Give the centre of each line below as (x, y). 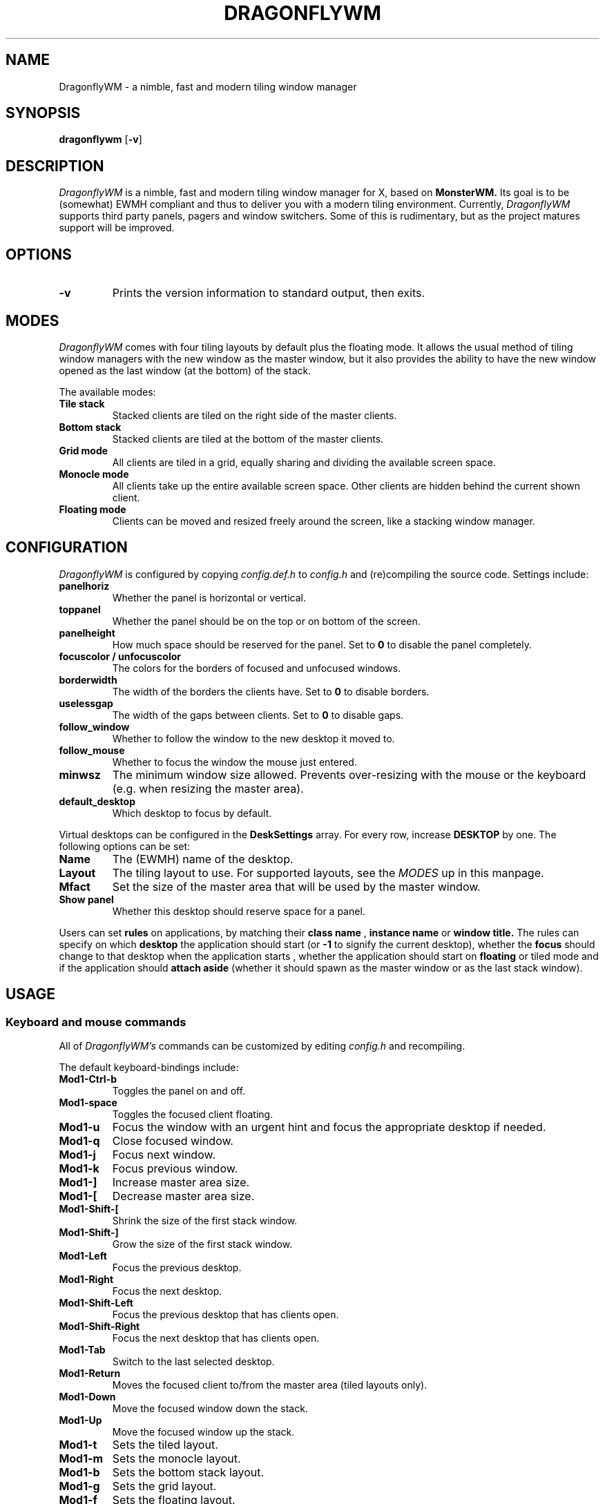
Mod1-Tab (82, 1350)
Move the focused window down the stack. (210, 1409)
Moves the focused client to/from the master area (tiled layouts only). (270, 1385)
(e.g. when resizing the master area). (208, 788)
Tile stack (82, 403)
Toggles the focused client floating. (193, 1115)
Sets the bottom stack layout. (188, 1473)
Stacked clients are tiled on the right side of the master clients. (255, 415)
